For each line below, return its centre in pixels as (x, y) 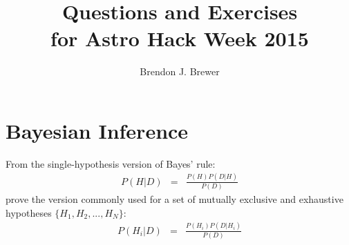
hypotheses (29, 212)
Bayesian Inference (97, 130)
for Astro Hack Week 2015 (180, 38)
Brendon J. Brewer (180, 71)
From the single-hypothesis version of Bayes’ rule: (111, 163)
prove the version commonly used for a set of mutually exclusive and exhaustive (174, 199)
